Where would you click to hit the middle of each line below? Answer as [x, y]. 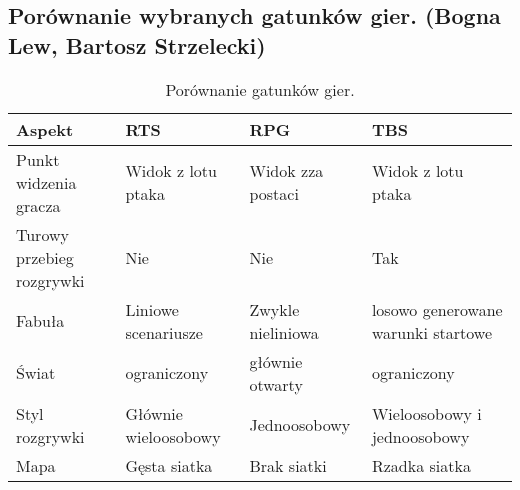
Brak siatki [288, 465]
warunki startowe [432, 332]
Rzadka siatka [421, 465]
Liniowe [152, 309]
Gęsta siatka [169, 465]
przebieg [45, 257]
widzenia [46, 182]
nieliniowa [284, 332]
